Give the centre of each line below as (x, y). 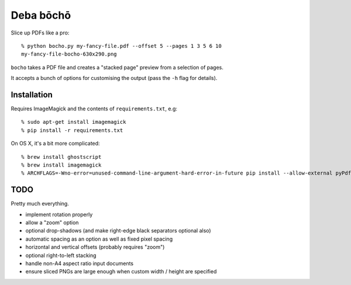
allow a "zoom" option (52, 223)
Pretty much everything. (40, 204)
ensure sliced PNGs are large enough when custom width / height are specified (121, 272)
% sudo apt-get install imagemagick (74, 122)
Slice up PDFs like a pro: (40, 33)
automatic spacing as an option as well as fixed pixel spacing (99, 239)
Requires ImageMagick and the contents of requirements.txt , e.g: (94, 109)
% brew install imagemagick (61, 165)
